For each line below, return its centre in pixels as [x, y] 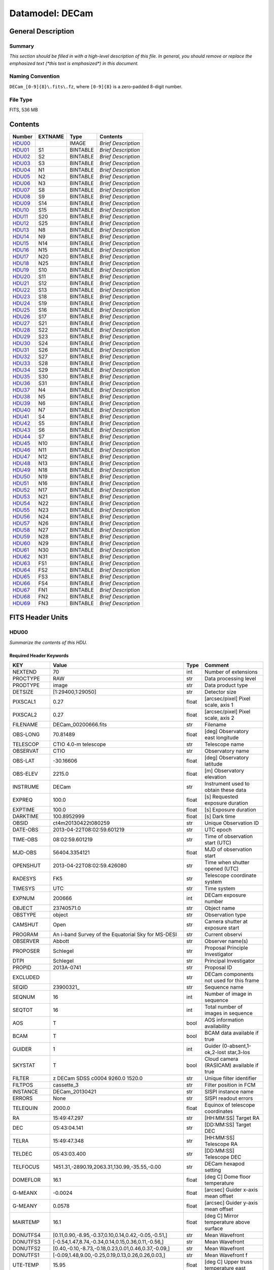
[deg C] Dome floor [228, 1177]
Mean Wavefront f [226, 1255]
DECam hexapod [225, 1164]
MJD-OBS [25, 852]
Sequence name [224, 987]
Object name [220, 908]
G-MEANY [25, 1206]
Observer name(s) [226, 941]
